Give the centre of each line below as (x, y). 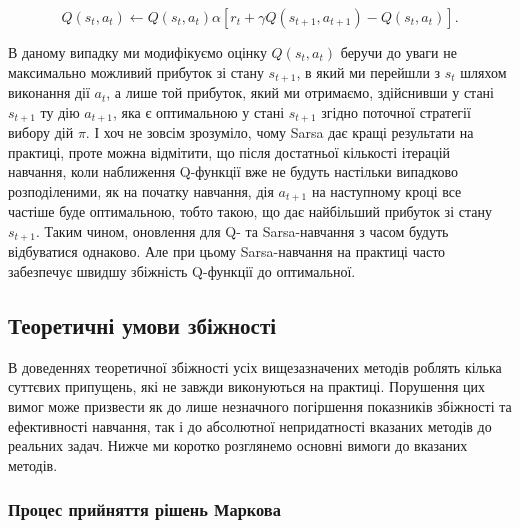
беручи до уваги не (398, 52)
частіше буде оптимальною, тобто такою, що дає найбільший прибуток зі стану (250, 211)
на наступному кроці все (386, 190)
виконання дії (49, 92)
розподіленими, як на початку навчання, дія (141, 190)
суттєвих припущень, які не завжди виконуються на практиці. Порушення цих (247, 386)
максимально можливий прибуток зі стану (136, 71)
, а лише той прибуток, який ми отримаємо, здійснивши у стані (300, 92)
